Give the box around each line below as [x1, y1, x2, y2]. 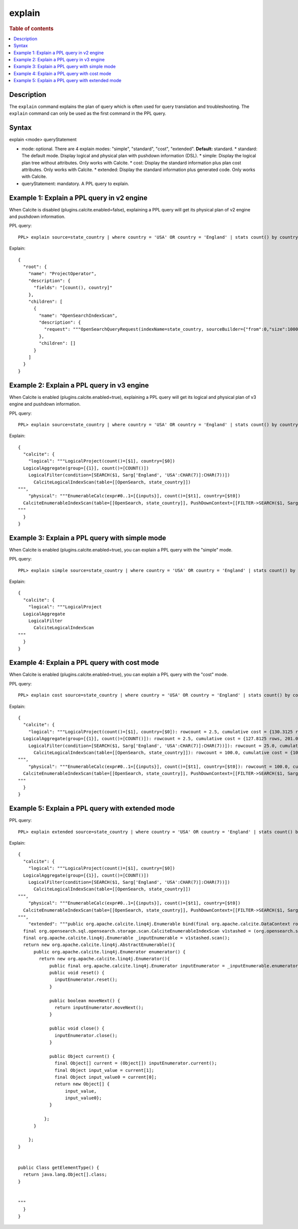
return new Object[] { [55, 1081, 110, 1087]
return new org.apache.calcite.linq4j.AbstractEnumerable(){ [23, 942, 175, 947]
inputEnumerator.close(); [55, 1033, 118, 1038]
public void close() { [49, 1026, 105, 1032]
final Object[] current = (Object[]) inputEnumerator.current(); [55, 1060, 217, 1066]
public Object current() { [49, 1053, 115, 1059]
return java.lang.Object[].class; [23, 1172, 107, 1177]
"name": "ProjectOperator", [28, 271, 97, 277]
